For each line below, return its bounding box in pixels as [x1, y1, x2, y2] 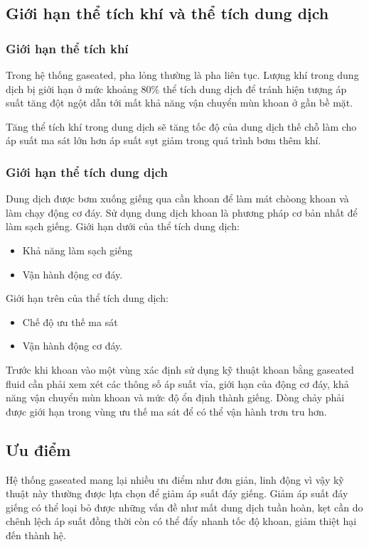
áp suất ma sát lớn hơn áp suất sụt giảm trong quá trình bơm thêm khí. [6, 133, 321, 148]
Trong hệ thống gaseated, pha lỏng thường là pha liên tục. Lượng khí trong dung [6, 67, 359, 82]
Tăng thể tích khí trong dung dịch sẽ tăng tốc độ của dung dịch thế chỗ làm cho [6, 119, 357, 134]
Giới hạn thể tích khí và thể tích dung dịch [6, 2, 329, 24]
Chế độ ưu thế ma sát [22, 314, 118, 329]
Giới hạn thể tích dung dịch [6, 163, 168, 180]
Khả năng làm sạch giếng [22, 242, 133, 257]
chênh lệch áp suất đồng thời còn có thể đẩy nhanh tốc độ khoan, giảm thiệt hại [6, 514, 357, 529]
